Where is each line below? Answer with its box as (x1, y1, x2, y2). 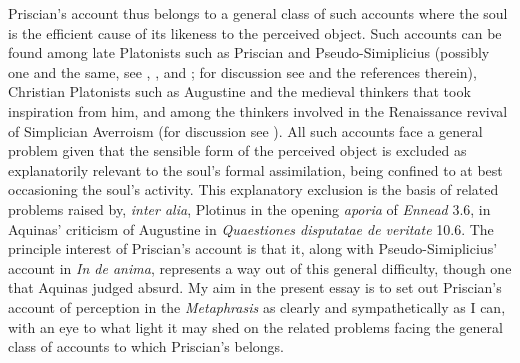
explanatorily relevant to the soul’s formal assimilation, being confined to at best (8, 159, 503, 180)
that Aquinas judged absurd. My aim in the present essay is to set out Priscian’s (8, 277, 502, 298)
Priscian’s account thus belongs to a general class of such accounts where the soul (8, 3, 508, 23)
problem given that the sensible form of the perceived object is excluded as (8, 140, 467, 161)
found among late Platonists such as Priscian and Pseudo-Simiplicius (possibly (8, 42, 490, 63)
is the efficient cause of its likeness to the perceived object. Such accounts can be (8, 22, 502, 43)
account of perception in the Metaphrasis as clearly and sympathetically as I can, (8, 296, 506, 317)
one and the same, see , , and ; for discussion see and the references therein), (8, 61, 477, 82)
